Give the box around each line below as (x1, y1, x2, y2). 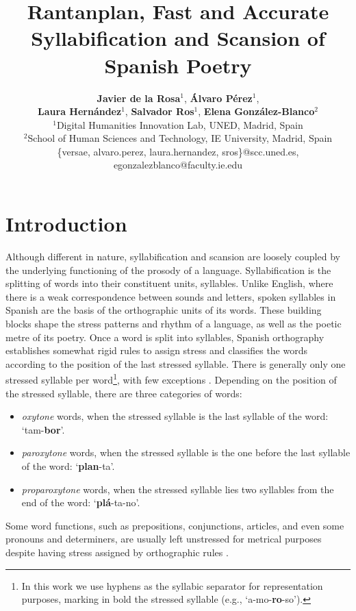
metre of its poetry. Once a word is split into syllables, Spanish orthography (5, 329, 325, 344)
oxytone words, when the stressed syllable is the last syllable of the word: (21, 409, 329, 423)
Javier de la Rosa (97, 90, 181, 105)
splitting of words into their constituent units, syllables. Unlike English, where (5, 276, 333, 290)
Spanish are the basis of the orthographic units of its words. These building (5, 303, 322, 317)
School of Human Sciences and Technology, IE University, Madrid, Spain (27, 131, 333, 145)
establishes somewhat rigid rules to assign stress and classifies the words (5, 343, 307, 358)
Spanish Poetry (104, 51, 252, 79)
